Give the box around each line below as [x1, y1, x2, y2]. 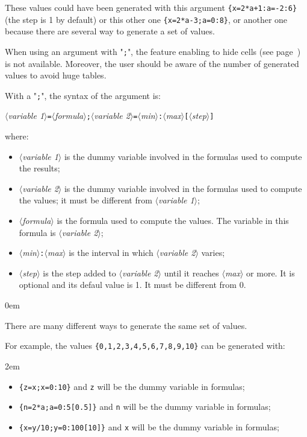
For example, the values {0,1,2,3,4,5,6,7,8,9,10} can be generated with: [5, 339, 285, 352]
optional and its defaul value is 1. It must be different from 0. [19, 278, 246, 291]
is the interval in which [69, 246, 153, 259]
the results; [19, 162, 60, 174]
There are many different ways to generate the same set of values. [5, 319, 247, 331]
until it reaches [164, 266, 219, 279]
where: [5, 130, 29, 142]
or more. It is [246, 266, 295, 279]
